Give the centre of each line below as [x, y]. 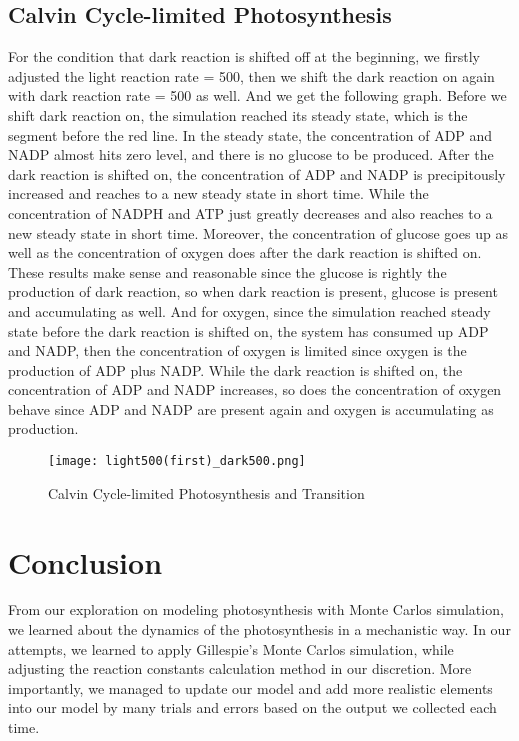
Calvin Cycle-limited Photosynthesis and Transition [206, 492]
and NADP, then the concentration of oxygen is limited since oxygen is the [237, 350]
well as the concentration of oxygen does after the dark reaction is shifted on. [245, 252]
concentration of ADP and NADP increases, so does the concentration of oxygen [255, 389]
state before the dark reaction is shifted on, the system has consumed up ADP [248, 330]
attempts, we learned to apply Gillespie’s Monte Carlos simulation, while [231, 648]
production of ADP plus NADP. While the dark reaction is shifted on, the [235, 369]
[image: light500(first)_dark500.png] [177, 461]
